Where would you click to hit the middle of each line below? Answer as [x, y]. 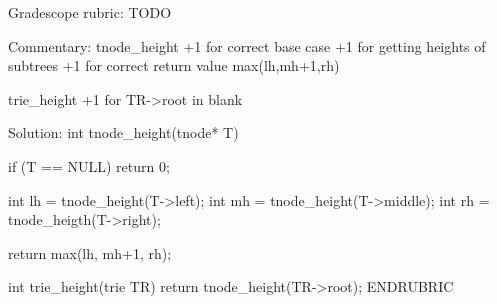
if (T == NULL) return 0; [89, 165]
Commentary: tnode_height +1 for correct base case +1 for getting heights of [247, 45]
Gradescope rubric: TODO [90, 12]
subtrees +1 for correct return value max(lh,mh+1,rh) [174, 65]
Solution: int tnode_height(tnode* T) [123, 132]
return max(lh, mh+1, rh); [90, 252]
